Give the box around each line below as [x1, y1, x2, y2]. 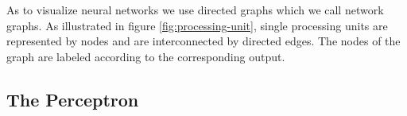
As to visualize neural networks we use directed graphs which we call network [6, 2, 384, 17]
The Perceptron [6, 87, 139, 111]
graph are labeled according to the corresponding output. [6, 48, 285, 64]
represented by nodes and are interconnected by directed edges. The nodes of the [6, 33, 401, 49]
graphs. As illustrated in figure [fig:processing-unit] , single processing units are [6, 17, 388, 33]
